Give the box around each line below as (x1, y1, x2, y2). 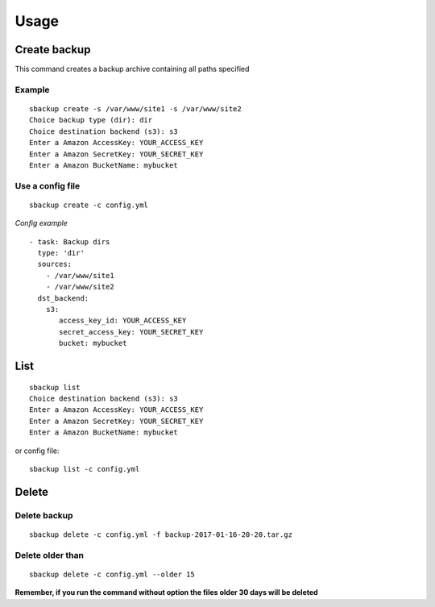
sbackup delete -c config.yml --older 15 (29, 569, 195, 579)
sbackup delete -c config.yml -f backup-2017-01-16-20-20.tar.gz (29, 530, 293, 539)
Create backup (14, 43, 91, 56)
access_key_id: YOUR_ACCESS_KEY (59, 316, 187, 326)
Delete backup (14, 509, 73, 521)
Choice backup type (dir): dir (29, 115, 153, 125)
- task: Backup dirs (29, 237, 110, 246)
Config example (14, 218, 68, 228)
